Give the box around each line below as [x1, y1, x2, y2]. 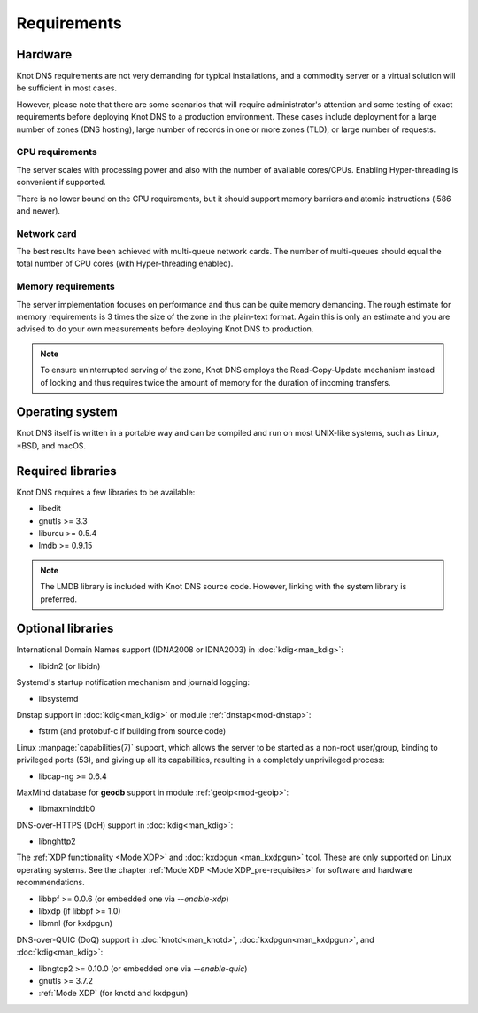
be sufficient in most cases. [16, 82, 118, 93]
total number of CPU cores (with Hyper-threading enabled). [16, 258, 234, 269]
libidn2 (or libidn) [38, 660, 101, 671]
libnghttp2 [38, 836, 76, 846]
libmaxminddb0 [38, 803, 96, 814]
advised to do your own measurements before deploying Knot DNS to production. [16, 323, 314, 334]
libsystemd [38, 693, 79, 704]
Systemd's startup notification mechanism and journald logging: [16, 677, 251, 688]
